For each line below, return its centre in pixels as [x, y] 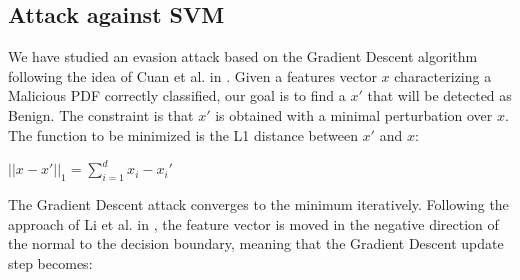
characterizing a [443, 75]
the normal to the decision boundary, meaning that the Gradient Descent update [256, 243]
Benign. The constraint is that [101, 114]
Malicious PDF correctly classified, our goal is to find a [177, 95]
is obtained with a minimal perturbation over [354, 114]
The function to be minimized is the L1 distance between [183, 134]
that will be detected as [439, 95]
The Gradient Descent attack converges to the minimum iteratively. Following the [258, 203]
